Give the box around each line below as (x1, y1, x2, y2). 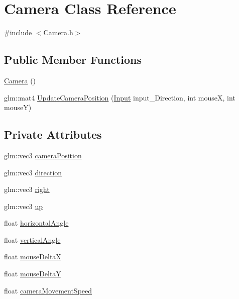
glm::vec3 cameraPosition (4, 150, 82, 160)
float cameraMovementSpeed (4, 285, 92, 295)
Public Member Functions (4, 52, 142, 67)
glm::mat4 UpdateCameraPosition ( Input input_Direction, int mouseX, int (4, 92, 235, 103)
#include (4, 27, 32, 38)
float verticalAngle (4, 234, 61, 245)
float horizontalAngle (4, 218, 69, 228)
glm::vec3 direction (4, 167, 62, 177)
